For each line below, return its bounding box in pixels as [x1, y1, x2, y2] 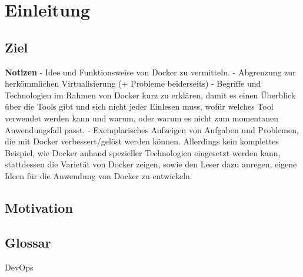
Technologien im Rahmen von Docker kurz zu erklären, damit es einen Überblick [5, 88, 296, 101]
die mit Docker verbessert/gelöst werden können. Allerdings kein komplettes [5, 135, 279, 147]
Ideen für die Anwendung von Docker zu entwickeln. [5, 169, 192, 182]
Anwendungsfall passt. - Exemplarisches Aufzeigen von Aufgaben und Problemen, [5, 123, 299, 136]
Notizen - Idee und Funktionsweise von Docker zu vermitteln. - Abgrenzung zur [5, 65, 296, 78]
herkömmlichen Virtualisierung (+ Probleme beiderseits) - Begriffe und [5, 77, 261, 90]
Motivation [5, 198, 73, 216]
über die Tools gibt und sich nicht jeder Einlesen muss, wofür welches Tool [5, 100, 274, 113]
